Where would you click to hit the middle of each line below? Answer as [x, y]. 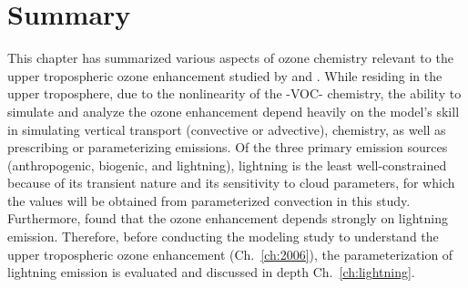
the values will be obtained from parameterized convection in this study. [209, 200]
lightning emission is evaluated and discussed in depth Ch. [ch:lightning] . [211, 272]
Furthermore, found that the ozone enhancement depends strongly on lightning [228, 218]
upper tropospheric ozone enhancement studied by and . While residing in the [225, 75]
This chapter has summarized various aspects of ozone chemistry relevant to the [230, 58]
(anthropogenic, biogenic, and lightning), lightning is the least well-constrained [227, 165]
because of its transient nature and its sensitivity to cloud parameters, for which [231, 183]
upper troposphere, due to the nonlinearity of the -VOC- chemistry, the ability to [234, 93]
